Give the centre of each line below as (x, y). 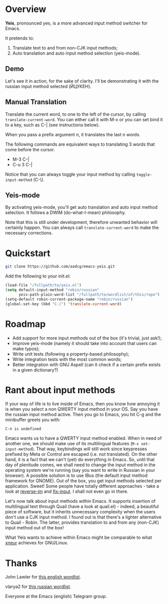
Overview (26, 9)
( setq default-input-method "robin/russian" (52, 290)
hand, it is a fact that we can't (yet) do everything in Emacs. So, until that (80, 460)
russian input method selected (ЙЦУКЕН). (48, 86)
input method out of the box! (34, 528)
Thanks (21, 563)
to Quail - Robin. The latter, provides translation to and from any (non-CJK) (82, 522)
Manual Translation (36, 102)
